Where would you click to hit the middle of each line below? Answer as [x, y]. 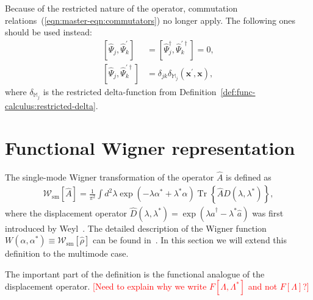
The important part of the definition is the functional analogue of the [135, 273]
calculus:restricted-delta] [50, 105]
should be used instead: [49, 32]
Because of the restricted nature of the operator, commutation [121, 8]
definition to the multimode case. [67, 253]
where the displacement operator [66, 212]
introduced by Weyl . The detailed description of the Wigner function [136, 228]
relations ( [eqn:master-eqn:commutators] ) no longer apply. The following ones [150, 20]
